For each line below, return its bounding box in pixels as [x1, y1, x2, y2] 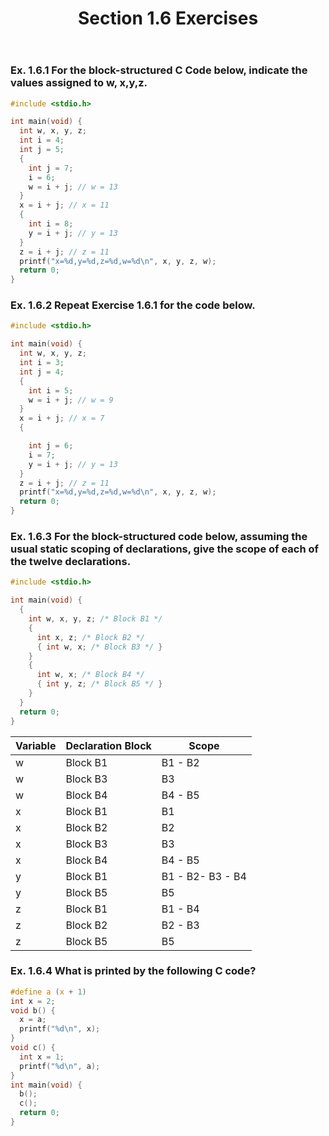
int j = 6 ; [28, 441, 74, 451]
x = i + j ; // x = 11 [19, 200, 110, 211]
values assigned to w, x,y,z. [10, 76, 148, 90]
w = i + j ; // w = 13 [28, 182, 118, 192]
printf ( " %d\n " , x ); [19, 1024, 101, 1034]
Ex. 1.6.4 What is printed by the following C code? [10, 964, 257, 978]
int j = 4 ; [19, 367, 65, 377]
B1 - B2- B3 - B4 [161, 869, 247, 883]
